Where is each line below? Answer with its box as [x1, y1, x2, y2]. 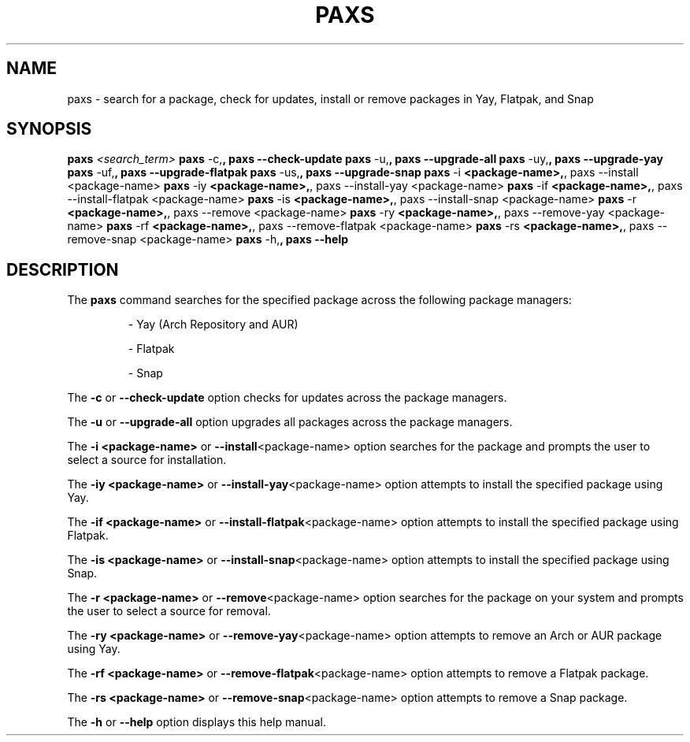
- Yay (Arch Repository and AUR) [128, 317, 299, 332]
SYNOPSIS [6, 119, 92, 139]
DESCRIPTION [6, 259, 119, 280]
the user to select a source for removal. [67, 604, 271, 618]
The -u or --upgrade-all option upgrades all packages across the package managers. [67, 415, 513, 429]
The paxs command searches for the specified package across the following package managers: [67, 293, 572, 307]
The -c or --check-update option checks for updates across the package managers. [67, 391, 507, 405]
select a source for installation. [67, 453, 227, 467]
